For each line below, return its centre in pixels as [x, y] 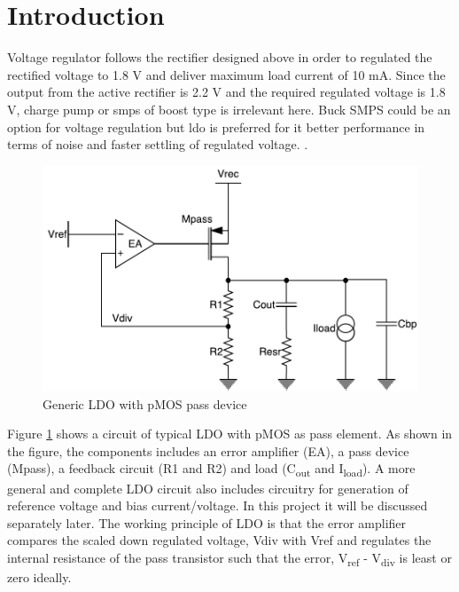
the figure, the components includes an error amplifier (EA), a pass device [208, 450]
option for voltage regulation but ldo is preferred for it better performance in [216, 126]
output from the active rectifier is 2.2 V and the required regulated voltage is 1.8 [226, 92]
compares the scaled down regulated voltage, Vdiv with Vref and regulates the [219, 540]
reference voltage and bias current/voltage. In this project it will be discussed [218, 505]
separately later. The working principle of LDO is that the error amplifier [207, 522]
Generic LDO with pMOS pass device [145, 403]
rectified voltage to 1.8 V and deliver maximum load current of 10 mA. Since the [226, 74]
